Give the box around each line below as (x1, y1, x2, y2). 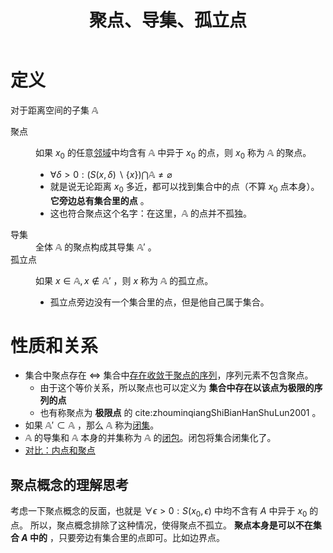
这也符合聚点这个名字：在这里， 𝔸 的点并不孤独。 (49, 207, 253, 219)
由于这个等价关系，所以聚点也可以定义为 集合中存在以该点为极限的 (39, 382, 315, 394)
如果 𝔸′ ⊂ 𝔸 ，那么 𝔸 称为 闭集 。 (24, 419, 160, 431)
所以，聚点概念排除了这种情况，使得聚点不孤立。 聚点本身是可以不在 (29, 519, 313, 531)
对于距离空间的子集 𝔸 (10, 104, 99, 116)
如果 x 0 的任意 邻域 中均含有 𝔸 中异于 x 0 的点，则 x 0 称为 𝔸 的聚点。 (35, 146, 312, 161)
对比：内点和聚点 (24, 444, 96, 456)
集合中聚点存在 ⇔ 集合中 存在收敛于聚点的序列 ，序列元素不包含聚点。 (24, 369, 314, 381)
